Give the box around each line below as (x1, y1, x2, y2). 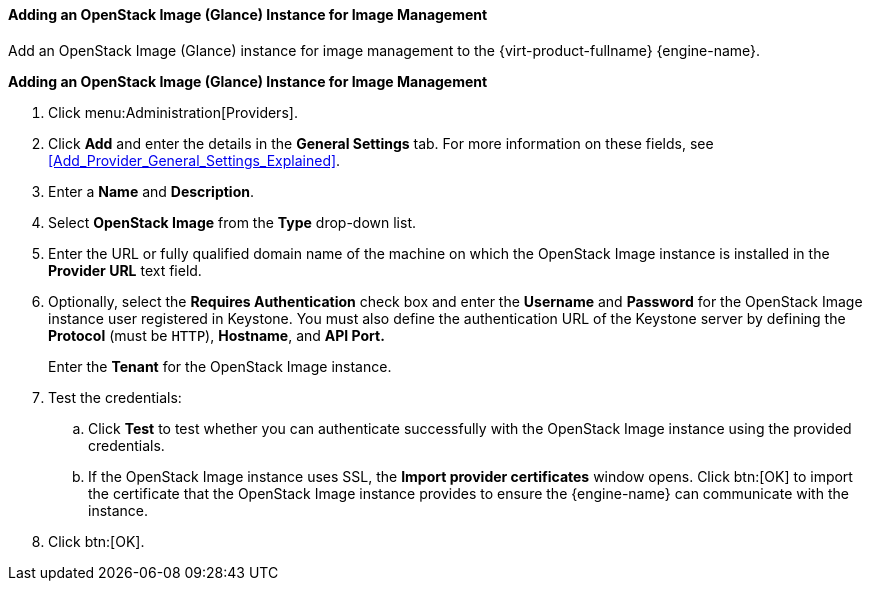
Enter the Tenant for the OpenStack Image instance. (48, 357, 392, 375)
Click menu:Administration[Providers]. (48, 103, 298, 121)
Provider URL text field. (48, 261, 202, 279)
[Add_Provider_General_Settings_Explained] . (48, 151, 341, 169)
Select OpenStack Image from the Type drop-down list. (48, 213, 416, 231)
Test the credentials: (48, 388, 182, 406)
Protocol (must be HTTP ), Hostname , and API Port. (48, 326, 385, 344)
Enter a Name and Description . (48, 182, 255, 200)
